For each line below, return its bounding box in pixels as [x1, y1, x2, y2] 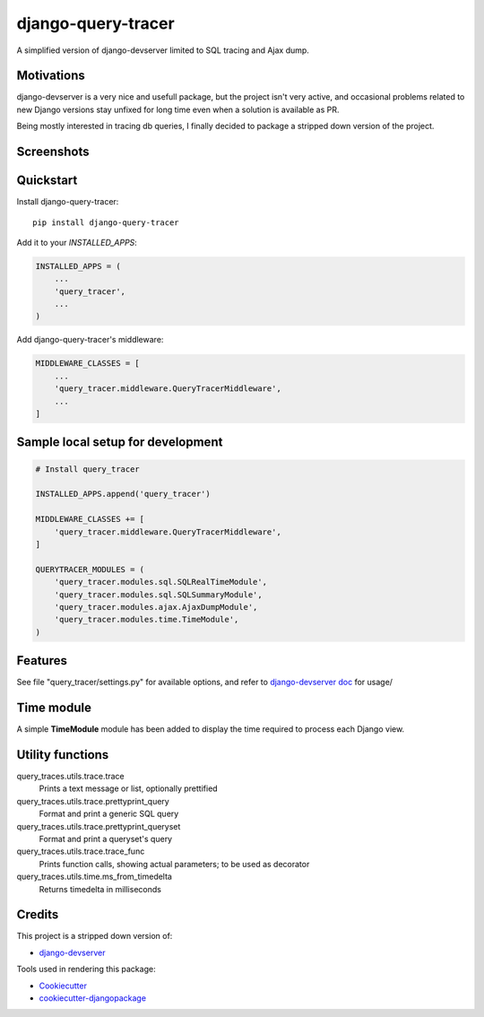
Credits [16, 907, 59, 923]
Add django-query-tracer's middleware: [16, 335, 164, 345]
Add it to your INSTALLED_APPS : [16, 237, 138, 248]
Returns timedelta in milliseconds [39, 883, 161, 894]
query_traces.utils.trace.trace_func [16, 846, 145, 856]
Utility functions [16, 747, 109, 762]
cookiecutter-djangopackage [39, 992, 147, 1004]
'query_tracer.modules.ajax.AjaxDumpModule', [54, 602, 258, 612]
